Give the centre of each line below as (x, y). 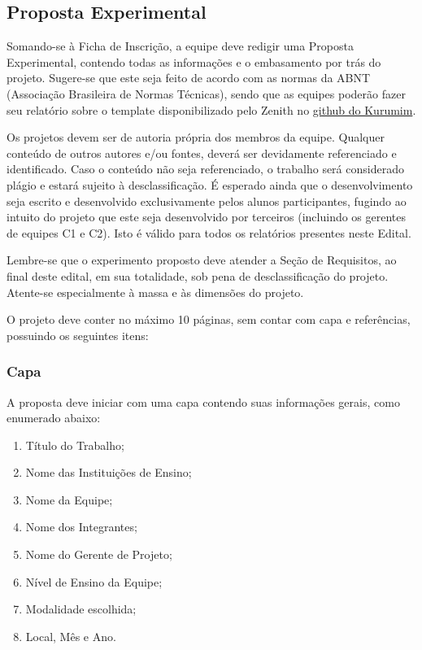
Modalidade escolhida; (81, 609)
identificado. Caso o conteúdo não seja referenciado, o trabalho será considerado (205, 169)
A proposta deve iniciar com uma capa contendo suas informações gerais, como (203, 401)
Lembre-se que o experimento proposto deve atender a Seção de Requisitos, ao (202, 260)
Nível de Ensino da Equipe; (94, 581)
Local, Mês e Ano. (71, 636)
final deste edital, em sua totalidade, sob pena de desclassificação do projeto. (198, 275)
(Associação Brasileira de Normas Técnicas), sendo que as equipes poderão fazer (206, 93)
